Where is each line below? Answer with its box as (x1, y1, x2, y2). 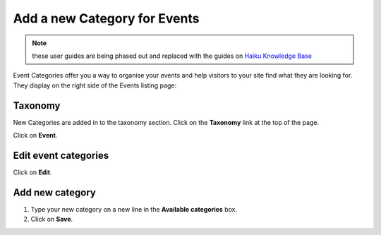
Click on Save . (30, 215, 73, 224)
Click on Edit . (13, 168, 52, 176)
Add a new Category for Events (13, 11, 200, 26)
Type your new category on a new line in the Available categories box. (30, 205, 238, 213)
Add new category (13, 186, 97, 198)
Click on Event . (13, 131, 58, 140)
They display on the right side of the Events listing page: (13, 81, 176, 90)
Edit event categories (13, 149, 109, 162)
